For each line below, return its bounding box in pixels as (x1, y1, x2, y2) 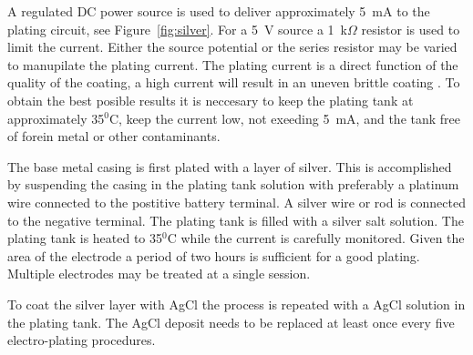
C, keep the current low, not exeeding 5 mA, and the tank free (108, 108, 461, 127)
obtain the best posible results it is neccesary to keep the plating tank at (7, 90, 414, 109)
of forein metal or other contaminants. (7, 127, 221, 146)
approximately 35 (7, 108, 105, 127)
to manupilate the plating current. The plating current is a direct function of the (7, 55, 458, 74)
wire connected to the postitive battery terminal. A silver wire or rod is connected (7, 192, 466, 211)
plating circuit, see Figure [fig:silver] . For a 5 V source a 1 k (7, 19, 348, 38)
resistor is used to (361, 19, 460, 38)
